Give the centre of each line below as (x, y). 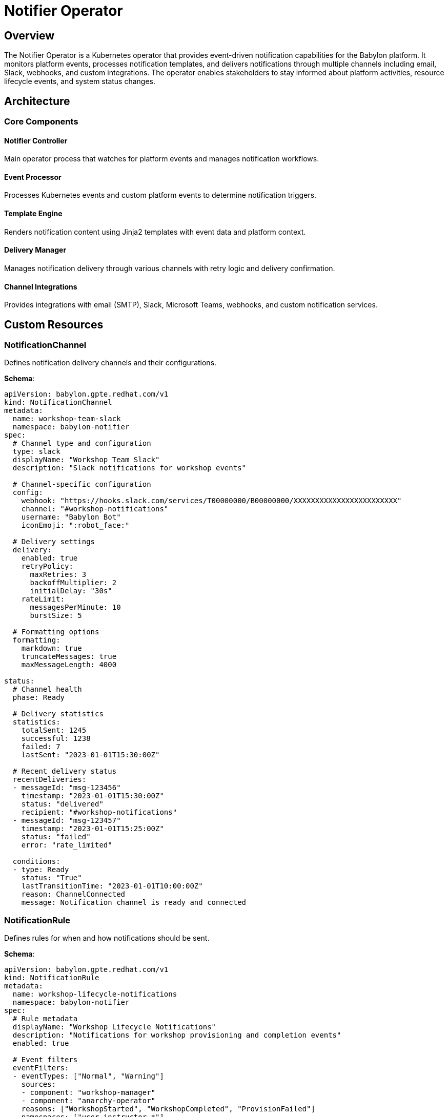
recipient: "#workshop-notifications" (99, 812)
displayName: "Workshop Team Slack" (86, 460)
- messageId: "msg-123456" (67, 788)
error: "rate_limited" (67, 845)
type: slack (36, 452)
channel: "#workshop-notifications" (95, 509)
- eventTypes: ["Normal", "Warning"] (88, 1076)
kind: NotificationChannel (58, 402)
